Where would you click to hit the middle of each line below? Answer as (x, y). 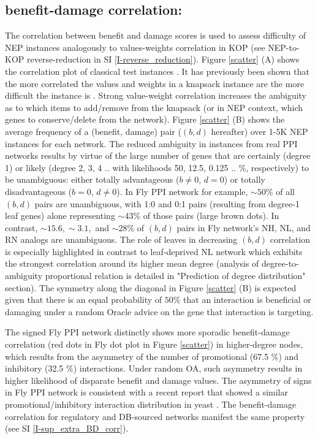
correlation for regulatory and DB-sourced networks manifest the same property (155, 416)
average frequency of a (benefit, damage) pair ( (93, 131)
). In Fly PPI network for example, (182, 191)
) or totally (244, 179)
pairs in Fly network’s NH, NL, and (244, 227)
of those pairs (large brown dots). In (211, 216)
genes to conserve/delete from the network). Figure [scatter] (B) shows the (145, 119)
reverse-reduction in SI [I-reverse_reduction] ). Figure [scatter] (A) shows (163, 59)
